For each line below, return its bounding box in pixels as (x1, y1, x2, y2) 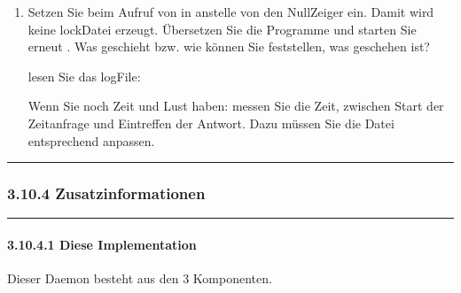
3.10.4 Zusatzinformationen (7, 182, 206, 204)
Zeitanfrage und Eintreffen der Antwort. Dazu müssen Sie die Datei (27, 113, 395, 132)
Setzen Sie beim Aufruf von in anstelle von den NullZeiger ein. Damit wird (27, 3, 434, 20)
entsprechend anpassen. (27, 131, 155, 150)
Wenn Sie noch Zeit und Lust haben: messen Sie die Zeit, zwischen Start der (27, 96, 444, 115)
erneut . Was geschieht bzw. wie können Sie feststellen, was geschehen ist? (27, 37, 430, 56)
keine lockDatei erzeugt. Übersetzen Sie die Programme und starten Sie (27, 19, 417, 38)
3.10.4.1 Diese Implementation (7, 235, 197, 253)
